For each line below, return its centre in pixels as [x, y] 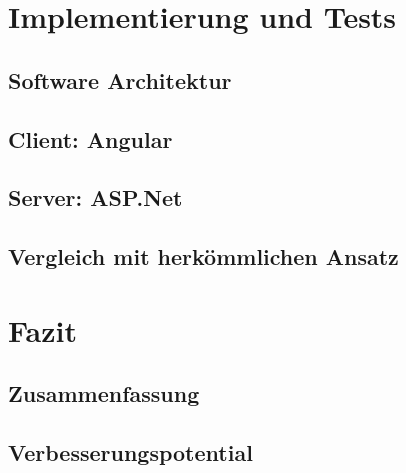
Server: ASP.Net [95, 197]
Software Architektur [120, 79]
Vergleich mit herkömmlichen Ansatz [203, 256]
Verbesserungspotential [130, 452]
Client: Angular [90, 138]
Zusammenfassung [104, 393]
